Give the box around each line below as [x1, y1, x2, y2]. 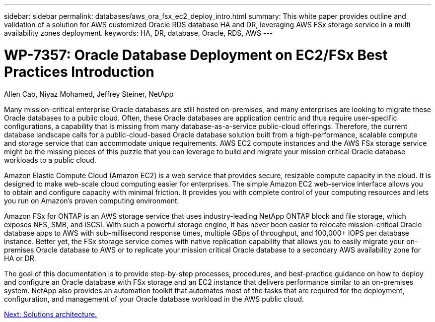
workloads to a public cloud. [4, 155, 96, 164]
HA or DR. [4, 254, 36, 262]
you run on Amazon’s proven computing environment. [4, 196, 179, 205]
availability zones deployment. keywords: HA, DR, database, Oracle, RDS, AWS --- [4, 29, 273, 37]
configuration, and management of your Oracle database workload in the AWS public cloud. [4, 294, 304, 303]
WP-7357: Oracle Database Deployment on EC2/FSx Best [4, 46, 388, 64]
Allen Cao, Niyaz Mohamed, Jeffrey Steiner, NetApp [4, 89, 174, 98]
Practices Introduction [4, 63, 154, 80]
